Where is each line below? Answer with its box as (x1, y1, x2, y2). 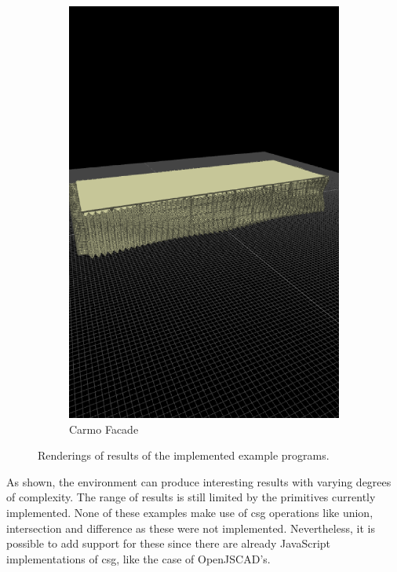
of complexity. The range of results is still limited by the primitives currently (6, 489, 376, 505)
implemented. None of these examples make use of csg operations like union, (6, 504, 373, 520)
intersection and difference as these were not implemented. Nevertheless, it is (6, 519, 375, 536)
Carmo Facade (69, 420, 139, 437)
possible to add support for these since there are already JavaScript (6, 535, 331, 552)
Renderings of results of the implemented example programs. (38, 447, 330, 464)
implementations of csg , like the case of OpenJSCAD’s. (6, 550, 271, 566)
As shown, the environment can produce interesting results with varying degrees (6, 473, 392, 489)
